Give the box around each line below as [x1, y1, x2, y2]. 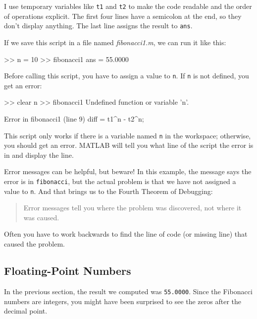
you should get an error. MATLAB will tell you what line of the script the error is [4, 140, 254, 150]
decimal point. [4, 306, 48, 316]
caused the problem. [4, 239, 65, 249]
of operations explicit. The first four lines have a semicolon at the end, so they [4, 10, 242, 21]
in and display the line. [4, 149, 74, 160]
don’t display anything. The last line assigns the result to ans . [4, 20, 193, 31]
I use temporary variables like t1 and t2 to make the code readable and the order [4, 1, 252, 11]
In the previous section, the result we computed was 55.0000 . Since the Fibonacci [4, 286, 253, 296]
